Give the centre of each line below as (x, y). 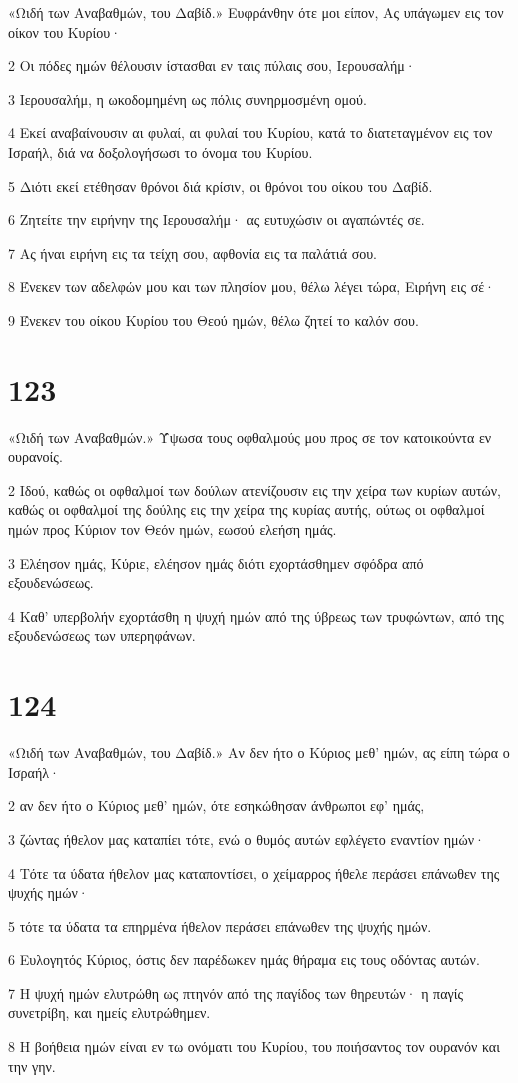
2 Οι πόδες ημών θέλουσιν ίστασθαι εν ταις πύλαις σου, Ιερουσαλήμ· (212, 65)
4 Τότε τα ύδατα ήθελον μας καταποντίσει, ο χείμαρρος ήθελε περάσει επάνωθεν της (254, 872)
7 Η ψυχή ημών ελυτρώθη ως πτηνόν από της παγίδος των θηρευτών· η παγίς (236, 992)
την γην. (32, 1065)
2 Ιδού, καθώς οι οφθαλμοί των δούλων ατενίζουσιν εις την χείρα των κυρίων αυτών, (255, 489)
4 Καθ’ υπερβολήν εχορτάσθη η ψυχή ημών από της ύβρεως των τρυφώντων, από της (256, 615)
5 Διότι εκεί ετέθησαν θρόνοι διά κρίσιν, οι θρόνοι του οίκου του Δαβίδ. (220, 185)
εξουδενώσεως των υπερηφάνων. (102, 635)
